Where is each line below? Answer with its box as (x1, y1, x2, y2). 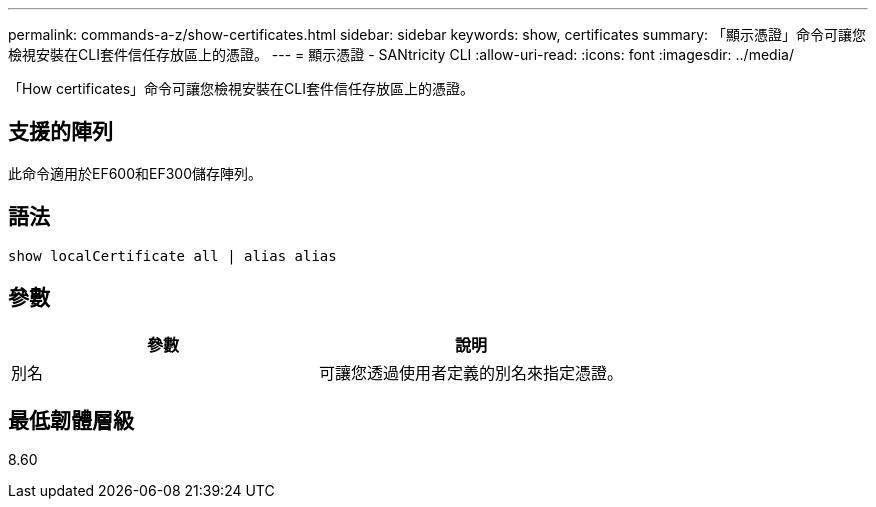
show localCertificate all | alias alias (8, 247, 337, 264)
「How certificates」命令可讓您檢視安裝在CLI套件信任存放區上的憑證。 (8, 80, 475, 97)
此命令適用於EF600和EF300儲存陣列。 (8, 164, 263, 182)
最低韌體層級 (8, 407, 134, 433)
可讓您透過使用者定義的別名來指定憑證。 (319, 362, 624, 383)
